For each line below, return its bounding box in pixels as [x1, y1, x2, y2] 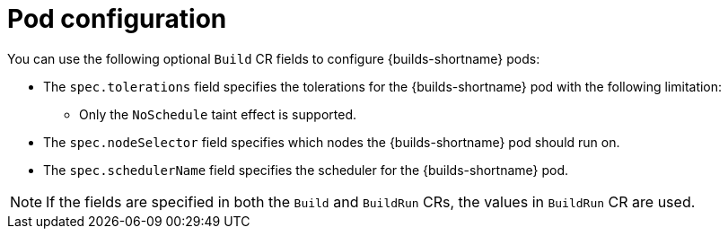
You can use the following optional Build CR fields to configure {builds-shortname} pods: [7, 50, 540, 66]
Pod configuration [7, 4, 227, 34]
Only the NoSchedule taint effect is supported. [79, 106, 356, 122]
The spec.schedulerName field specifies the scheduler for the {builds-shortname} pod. [43, 162, 569, 178]
